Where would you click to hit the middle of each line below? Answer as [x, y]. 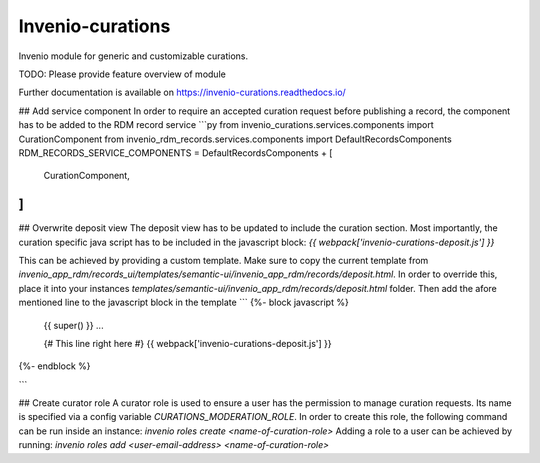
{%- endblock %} [54, 366]
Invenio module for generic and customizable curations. [133, 56]
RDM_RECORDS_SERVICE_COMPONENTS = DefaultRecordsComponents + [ [175, 152]
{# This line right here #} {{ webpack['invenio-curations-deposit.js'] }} [187, 343]
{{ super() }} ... [73, 325]
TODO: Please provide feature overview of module [122, 74]
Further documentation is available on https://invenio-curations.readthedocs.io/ [182, 92]
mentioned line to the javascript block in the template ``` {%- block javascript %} [183, 302]
